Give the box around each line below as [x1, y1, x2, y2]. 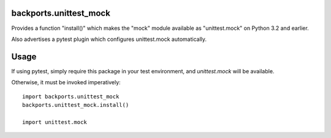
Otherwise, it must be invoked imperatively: [11, 79, 121, 86]
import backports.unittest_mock [22, 93, 120, 100]
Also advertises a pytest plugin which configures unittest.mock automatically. [11, 35, 207, 43]
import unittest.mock [22, 118, 87, 125]
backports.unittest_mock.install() [22, 101, 129, 108]
